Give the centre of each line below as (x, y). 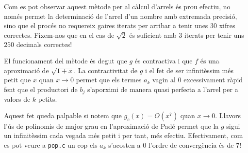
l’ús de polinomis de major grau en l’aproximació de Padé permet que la (111, 126)
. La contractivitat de (106, 70)
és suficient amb (153, 35)
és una (210, 60)
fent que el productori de (41, 89)
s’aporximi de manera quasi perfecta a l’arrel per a (163, 89)
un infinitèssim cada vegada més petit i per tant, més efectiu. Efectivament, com (124, 135)
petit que (17, 80)
